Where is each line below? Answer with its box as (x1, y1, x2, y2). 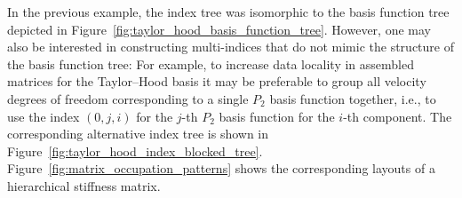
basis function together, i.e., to (269, 89, 436, 107)
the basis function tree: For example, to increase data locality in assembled (7, 54, 415, 73)
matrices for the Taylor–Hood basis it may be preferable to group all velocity (7, 72, 426, 91)
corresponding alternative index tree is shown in (7, 124, 269, 143)
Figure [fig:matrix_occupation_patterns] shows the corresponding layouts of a (7, 159, 435, 178)
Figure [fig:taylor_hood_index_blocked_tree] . (7, 141, 263, 160)
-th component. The (343, 107, 452, 125)
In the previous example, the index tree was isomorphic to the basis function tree (7, 3, 450, 20)
